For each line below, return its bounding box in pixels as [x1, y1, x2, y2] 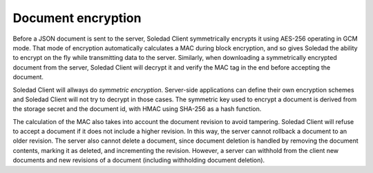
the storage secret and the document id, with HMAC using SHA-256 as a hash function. [12, 105, 262, 113]
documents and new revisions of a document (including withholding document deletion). [12, 156, 265, 165]
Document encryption [12, 10, 142, 26]
